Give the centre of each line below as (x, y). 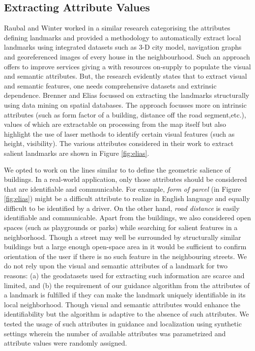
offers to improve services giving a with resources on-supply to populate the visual (127, 66)
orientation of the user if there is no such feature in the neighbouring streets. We (126, 256)
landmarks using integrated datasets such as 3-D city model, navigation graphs (123, 47)
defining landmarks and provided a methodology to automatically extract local (123, 37)
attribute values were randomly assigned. (66, 343)
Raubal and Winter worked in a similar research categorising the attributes (117, 28)
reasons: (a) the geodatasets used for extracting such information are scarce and (124, 276)
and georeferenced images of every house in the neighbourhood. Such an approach (127, 56)
